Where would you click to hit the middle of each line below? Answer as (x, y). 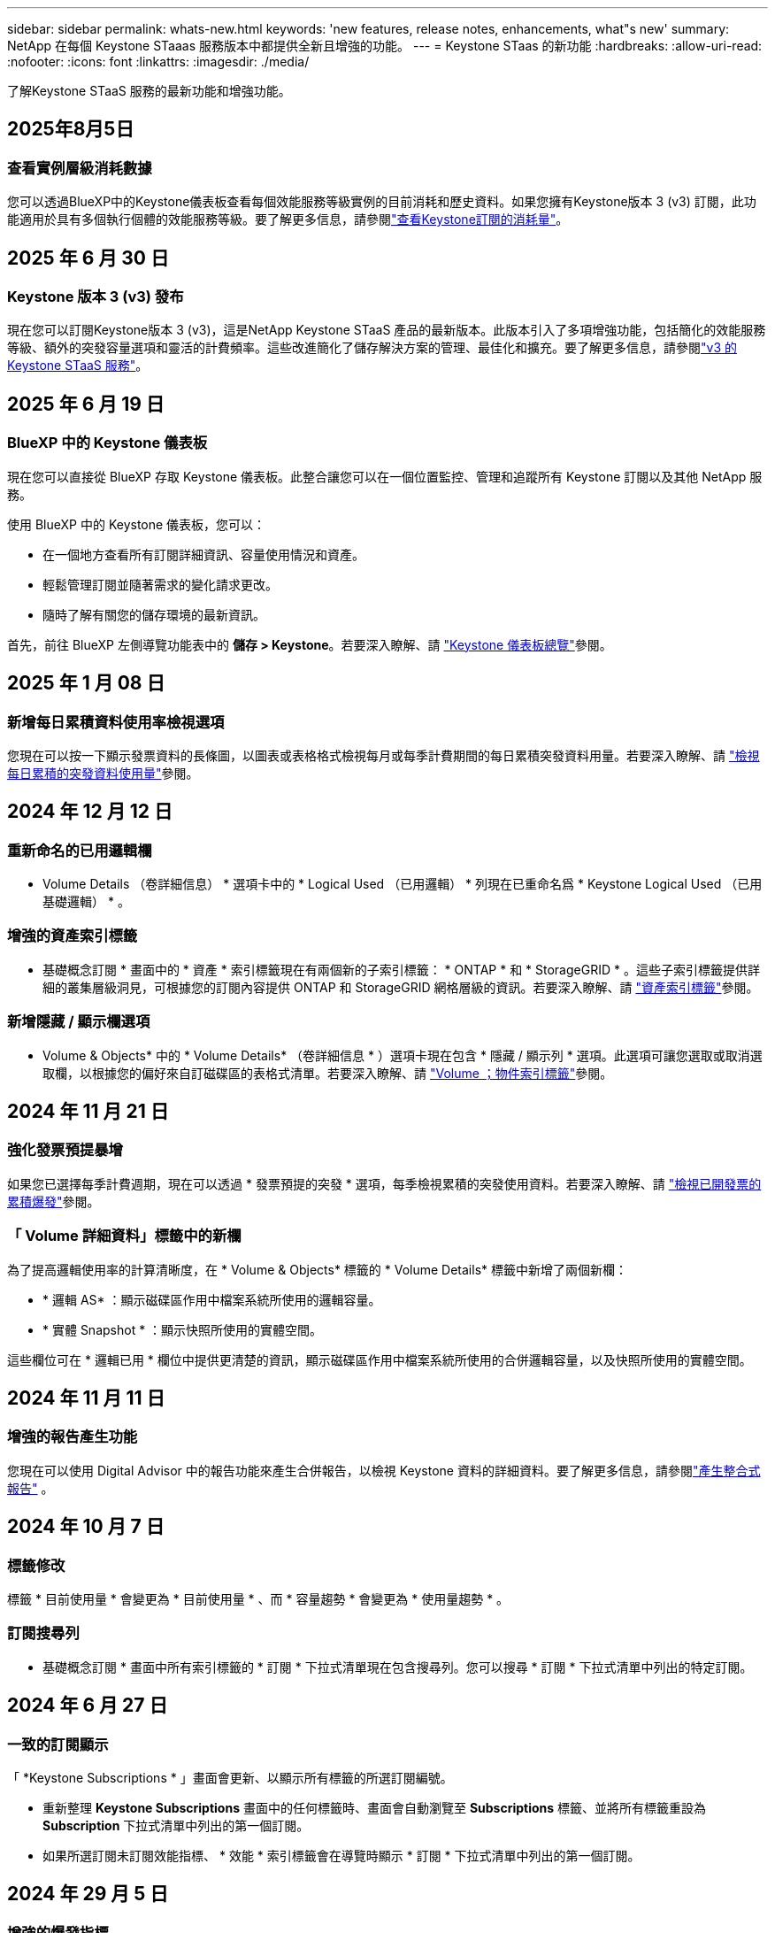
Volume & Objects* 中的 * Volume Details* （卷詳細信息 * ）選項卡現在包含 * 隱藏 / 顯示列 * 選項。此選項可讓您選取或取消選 (403, 1055)
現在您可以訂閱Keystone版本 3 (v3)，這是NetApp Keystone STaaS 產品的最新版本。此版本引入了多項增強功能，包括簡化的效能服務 (387, 330)
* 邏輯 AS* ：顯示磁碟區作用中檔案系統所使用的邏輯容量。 (212, 1299)
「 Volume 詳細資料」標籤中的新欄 (124, 1236)
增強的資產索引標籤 (73, 936)
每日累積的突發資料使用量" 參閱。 (103, 773)
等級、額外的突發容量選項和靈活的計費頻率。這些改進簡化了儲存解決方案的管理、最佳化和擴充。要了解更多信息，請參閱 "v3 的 (372, 348)
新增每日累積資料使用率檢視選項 (116, 722)
